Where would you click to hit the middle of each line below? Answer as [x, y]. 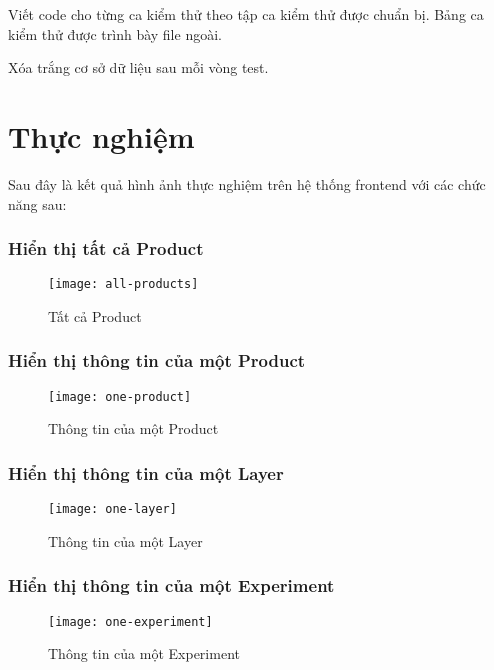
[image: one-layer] [112, 509]
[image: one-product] [120, 396]
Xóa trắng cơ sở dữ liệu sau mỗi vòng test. [138, 67]
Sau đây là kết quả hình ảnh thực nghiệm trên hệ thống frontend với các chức [247, 183]
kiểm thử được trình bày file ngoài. [115, 33]
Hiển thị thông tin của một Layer [146, 472]
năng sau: [37, 203]
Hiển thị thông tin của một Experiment [171, 585]
